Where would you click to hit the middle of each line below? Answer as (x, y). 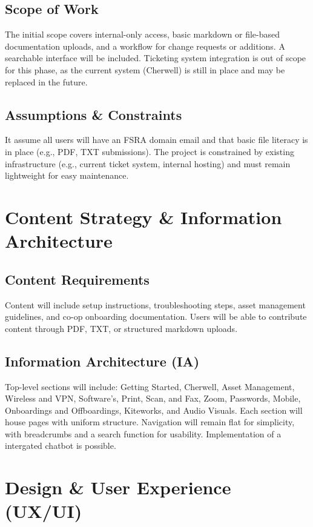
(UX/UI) (44, 511)
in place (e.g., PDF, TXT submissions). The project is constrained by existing (150, 151)
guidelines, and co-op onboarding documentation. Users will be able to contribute (156, 317)
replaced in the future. (46, 81)
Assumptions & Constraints (94, 114)
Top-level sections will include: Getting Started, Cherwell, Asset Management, (150, 386)
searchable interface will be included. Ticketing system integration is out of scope (156, 58)
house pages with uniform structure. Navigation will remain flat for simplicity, (150, 422)
